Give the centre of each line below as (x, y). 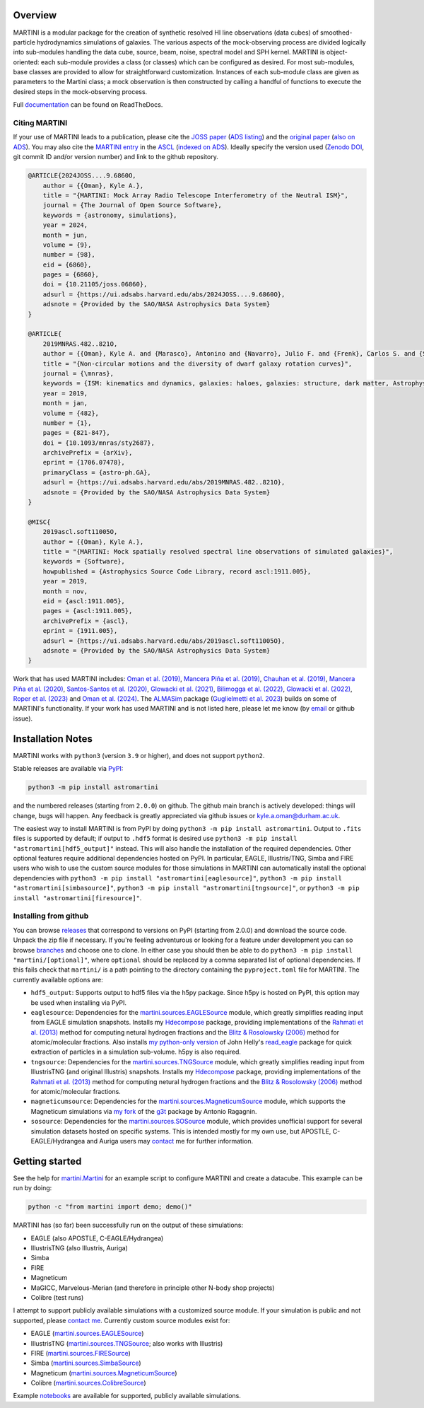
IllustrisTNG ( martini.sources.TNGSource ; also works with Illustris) (127, 1343)
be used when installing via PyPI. (79, 1002)
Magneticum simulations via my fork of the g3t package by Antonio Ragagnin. (144, 1111)
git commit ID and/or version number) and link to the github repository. (116, 157)
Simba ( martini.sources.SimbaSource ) (86, 1363)
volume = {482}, (71, 413)
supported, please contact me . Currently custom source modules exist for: (122, 1320)
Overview (35, 15)
